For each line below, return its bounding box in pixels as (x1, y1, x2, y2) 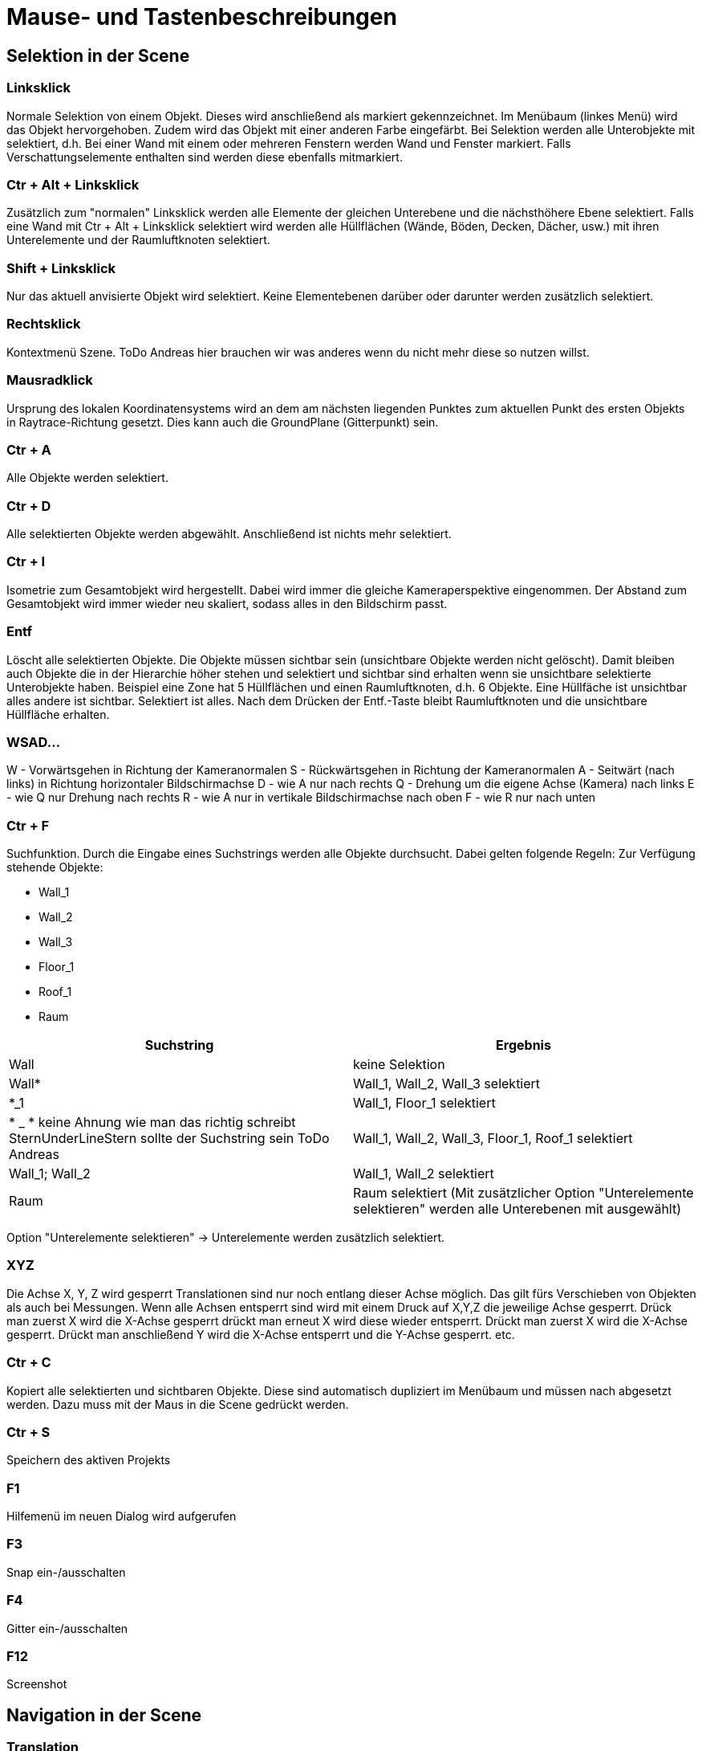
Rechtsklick (6, 316, 81, 333)
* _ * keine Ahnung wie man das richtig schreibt (9, 1114, 296, 1131)
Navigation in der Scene (6, 1704, 202, 1725)
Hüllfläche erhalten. (6, 707, 110, 721)
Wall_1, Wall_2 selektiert (353, 1165, 494, 1182)
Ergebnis (496, 1037, 551, 1054)
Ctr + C (6, 1354, 51, 1371)
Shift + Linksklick (6, 259, 116, 276)
